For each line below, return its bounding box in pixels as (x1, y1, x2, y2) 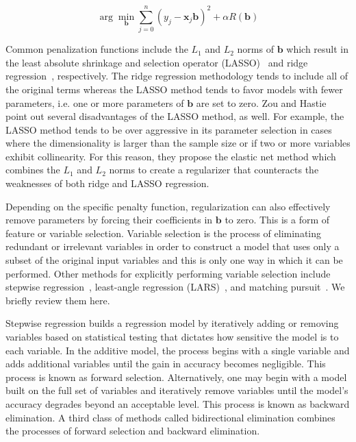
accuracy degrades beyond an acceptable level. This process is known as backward (5, 396, 350, 410)
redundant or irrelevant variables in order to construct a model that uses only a (5, 239, 340, 254)
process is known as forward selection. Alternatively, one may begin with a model (5, 369, 347, 384)
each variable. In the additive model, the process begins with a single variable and (5, 343, 350, 357)
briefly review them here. (5, 293, 110, 307)
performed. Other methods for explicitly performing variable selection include (5, 266, 331, 280)
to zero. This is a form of (225, 212, 330, 227)
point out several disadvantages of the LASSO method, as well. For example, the (5, 109, 344, 123)
